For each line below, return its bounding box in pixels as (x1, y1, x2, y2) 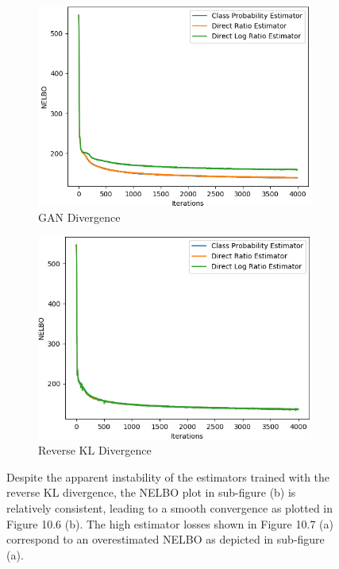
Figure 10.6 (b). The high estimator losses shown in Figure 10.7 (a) (6, 515, 333, 532)
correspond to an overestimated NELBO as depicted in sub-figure (6, 531, 325, 548)
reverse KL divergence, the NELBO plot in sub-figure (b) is (6, 484, 296, 501)
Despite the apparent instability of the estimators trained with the (6, 468, 330, 485)
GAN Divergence (38, 209, 121, 226)
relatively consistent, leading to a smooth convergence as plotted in (6, 500, 333, 517)
